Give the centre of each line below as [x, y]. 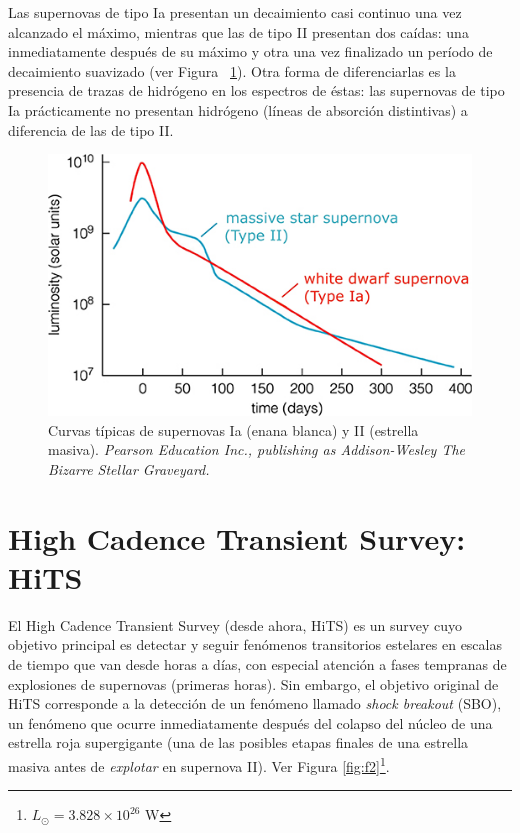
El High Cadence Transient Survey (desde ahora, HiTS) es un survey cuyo [235, 624]
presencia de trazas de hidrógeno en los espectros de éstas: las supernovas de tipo [256, 90]
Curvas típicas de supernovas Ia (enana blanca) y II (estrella [233, 429]
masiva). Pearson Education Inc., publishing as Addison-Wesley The [257, 449]
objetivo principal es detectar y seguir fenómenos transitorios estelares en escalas [255, 644]
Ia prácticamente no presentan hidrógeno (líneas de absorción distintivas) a [238, 109]
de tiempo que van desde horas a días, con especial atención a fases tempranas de [257, 663]
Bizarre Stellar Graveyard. [129, 468]
